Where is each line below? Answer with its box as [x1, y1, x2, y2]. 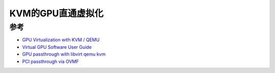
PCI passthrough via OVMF [22, 58, 79, 64]
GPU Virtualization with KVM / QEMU [22, 37, 100, 43]
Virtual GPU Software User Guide [22, 44, 92, 50]
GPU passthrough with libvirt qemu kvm [22, 51, 106, 57]
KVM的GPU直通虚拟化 [9, 8, 104, 19]
